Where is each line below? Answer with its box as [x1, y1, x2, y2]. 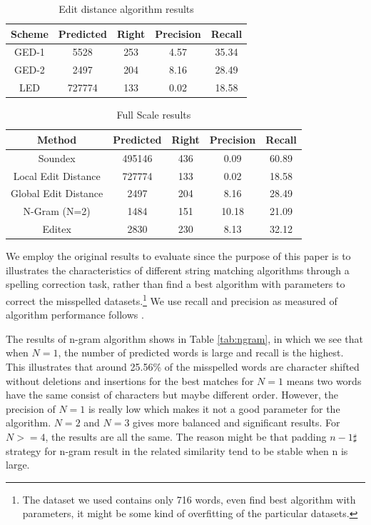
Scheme [11, 26, 49, 41]
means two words [286, 373, 362, 388]
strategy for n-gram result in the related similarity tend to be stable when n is [6, 443, 348, 458]
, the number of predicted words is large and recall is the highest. [58, 345, 344, 360]
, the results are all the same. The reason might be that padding [45, 429, 327, 444]
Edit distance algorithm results [59, 1, 194, 16]
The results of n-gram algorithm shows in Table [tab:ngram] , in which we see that [6, 331, 364, 346]
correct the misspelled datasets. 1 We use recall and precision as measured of [6, 291, 337, 308]
